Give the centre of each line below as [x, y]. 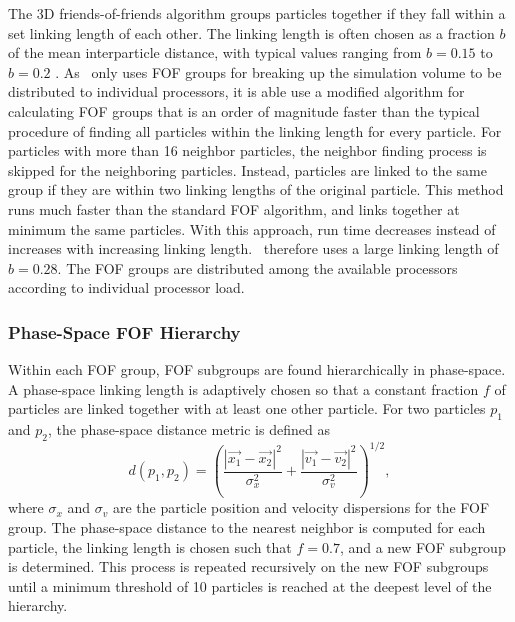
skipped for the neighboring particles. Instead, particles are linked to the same [247, 169]
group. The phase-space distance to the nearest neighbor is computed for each [247, 526]
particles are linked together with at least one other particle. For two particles [247, 408]
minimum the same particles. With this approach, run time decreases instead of [252, 228]
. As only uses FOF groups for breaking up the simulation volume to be [278, 71]
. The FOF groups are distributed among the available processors [257, 267]
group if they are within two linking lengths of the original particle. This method [256, 189]
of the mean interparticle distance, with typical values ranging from [215, 52]
